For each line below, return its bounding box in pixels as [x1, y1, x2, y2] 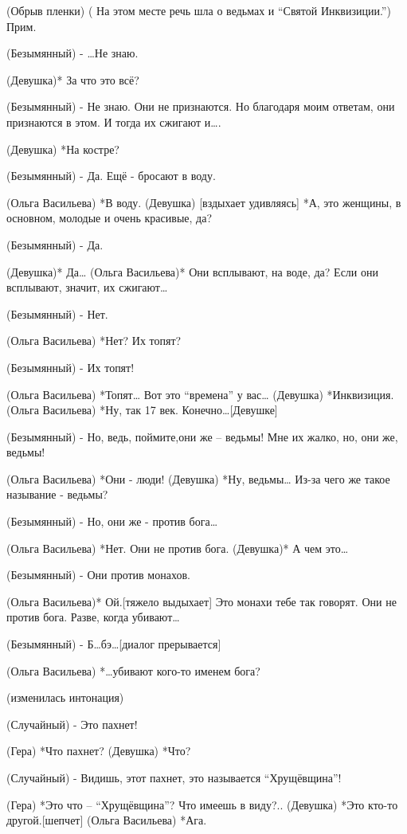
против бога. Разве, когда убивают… [6, 609, 180, 625]
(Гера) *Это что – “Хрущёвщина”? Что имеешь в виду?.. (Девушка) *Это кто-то [6, 796, 398, 812]
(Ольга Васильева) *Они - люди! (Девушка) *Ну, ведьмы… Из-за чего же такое [6, 470, 390, 487]
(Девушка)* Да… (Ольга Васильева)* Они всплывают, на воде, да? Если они [6, 263, 378, 280]
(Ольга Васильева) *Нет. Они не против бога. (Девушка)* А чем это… [6, 539, 349, 556]
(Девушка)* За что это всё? [6, 71, 139, 88]
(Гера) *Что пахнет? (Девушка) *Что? [6, 742, 191, 759]
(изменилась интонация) [6, 689, 124, 706]
